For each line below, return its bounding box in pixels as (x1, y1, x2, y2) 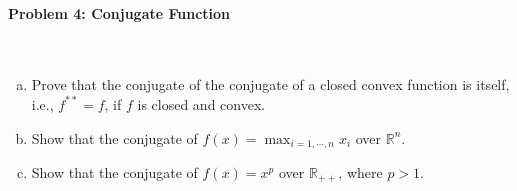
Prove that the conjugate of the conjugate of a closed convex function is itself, (31, 74, 510, 95)
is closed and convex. (137, 93, 266, 114)
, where (338, 162, 383, 183)
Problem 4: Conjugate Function (8, 2, 231, 23)
